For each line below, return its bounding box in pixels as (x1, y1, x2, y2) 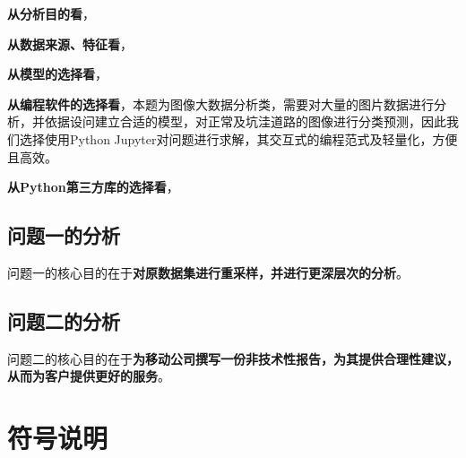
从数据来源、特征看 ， (7, 34, 133, 53)
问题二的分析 (7, 307, 120, 334)
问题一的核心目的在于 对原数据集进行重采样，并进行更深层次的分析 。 (7, 263, 409, 281)
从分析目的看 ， (7, 4, 95, 22)
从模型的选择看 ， (7, 65, 108, 83)
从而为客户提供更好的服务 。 (7, 367, 170, 385)
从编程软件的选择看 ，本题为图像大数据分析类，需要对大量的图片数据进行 (7, 94, 434, 113)
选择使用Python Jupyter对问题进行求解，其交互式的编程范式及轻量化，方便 (19, 129, 458, 148)
